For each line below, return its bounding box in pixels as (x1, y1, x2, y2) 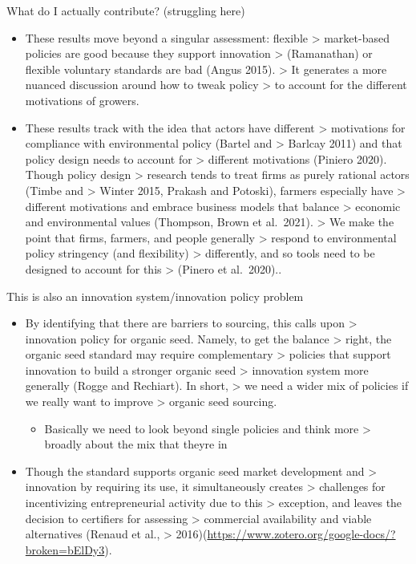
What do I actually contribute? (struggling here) (6, 2, 245, 18)
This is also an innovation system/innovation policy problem (6, 287, 304, 304)
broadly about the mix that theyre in (44, 436, 228, 452)
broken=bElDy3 (25, 541, 105, 558)
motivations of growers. (25, 91, 139, 108)
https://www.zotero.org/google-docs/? (207, 525, 396, 542)
